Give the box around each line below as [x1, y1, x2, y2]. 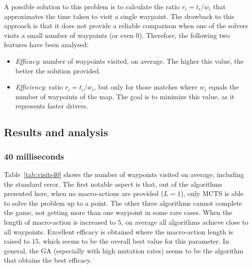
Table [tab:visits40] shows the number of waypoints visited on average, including [4, 169, 244, 179]
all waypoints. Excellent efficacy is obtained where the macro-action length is [4, 226, 233, 236]
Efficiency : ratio [15, 82, 63, 92]
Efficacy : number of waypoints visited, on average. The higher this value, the [15, 55, 244, 66]
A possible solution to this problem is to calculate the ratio [4, 1, 180, 11]
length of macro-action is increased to [4, 216, 116, 227]
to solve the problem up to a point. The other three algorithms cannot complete [4, 197, 242, 208]
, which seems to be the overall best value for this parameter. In [38, 236, 229, 246]
